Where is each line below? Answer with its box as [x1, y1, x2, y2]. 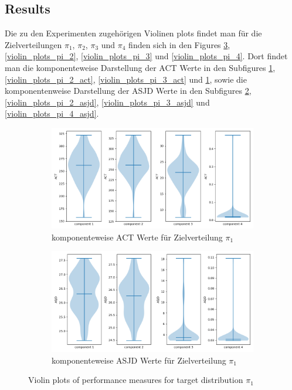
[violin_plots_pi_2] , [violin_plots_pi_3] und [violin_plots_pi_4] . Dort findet [5, 50, 288, 62]
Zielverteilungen [5, 38, 62, 50]
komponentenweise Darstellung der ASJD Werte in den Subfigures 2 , [5, 84, 252, 97]
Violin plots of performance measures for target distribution [28, 374, 243, 386]
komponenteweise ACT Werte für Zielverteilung [52, 230, 223, 243]
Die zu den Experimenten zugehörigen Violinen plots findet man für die [5, 27, 262, 39]
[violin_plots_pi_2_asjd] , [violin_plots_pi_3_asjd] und [5, 96, 210, 108]
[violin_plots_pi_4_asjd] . [5, 107, 99, 120]
